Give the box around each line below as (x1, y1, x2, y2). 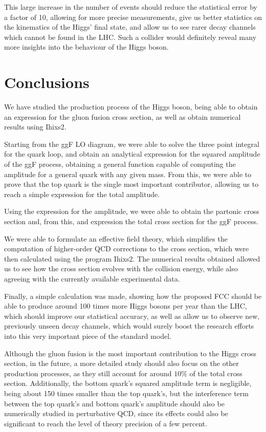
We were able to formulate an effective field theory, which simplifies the (4, 233, 228, 244)
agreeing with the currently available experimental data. (4, 273, 180, 284)
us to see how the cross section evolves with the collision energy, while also (4, 263, 238, 274)
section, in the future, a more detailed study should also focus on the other (4, 358, 239, 369)
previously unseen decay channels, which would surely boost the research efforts (4, 320, 254, 331)
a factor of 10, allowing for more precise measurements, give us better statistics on (4, 11, 262, 22)
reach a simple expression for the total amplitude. (4, 188, 160, 199)
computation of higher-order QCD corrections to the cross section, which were (4, 243, 249, 254)
